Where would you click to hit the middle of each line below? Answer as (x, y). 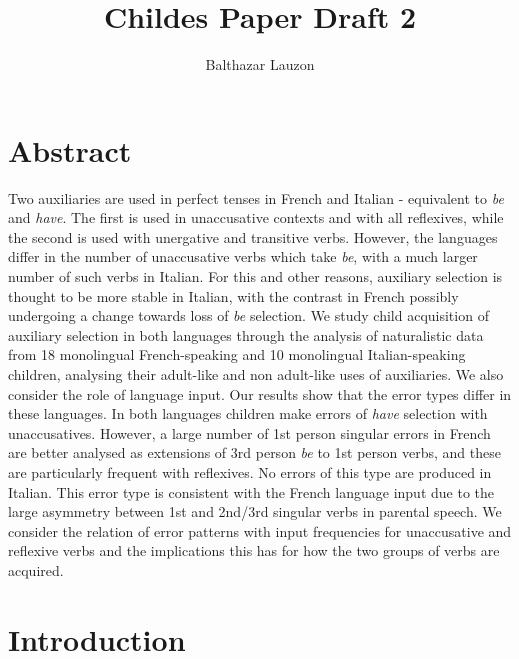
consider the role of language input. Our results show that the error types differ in (260, 393)
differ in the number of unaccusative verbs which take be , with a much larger (243, 256)
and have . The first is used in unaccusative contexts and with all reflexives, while (256, 217)
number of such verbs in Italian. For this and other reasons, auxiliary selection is (255, 276)
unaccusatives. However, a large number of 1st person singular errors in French (249, 432)
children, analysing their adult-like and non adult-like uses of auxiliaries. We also (256, 374)
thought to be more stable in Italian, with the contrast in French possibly (233, 295)
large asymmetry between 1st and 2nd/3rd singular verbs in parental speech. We (255, 511)
